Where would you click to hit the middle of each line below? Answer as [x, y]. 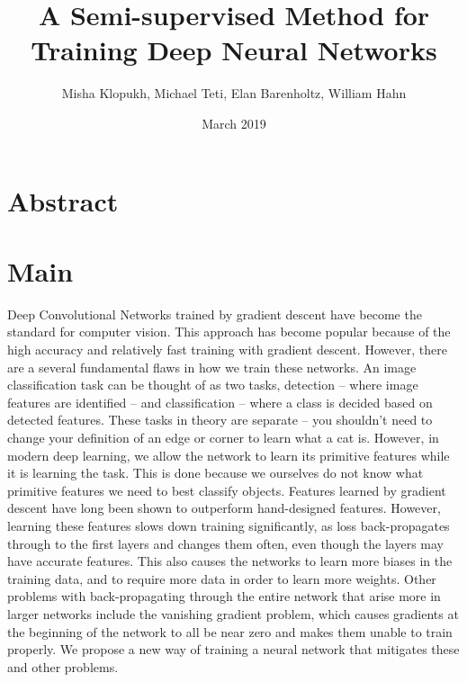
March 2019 [234, 123]
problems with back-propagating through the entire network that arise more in [224, 596]
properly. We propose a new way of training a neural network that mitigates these [233, 649]
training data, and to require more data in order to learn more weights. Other [222, 578]
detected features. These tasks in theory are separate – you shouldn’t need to [220, 420]
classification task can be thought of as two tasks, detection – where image [213, 385]
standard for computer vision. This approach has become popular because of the [229, 332]
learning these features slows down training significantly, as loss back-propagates [229, 525]
